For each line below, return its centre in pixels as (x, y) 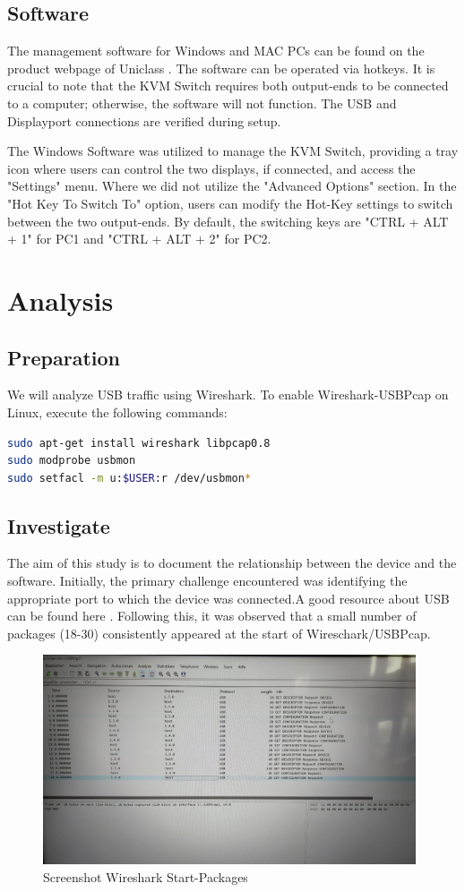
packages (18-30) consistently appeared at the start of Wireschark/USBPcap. (219, 633)
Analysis (60, 300)
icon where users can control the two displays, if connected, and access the (211, 168)
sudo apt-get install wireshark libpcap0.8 (139, 443)
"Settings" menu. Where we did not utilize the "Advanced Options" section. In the (232, 186)
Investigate (59, 525)
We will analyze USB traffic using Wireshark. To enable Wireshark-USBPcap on (228, 395)
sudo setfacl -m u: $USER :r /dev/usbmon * (129, 478)
